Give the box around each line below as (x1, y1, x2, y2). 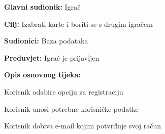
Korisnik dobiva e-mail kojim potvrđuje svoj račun (4, 120, 161, 131)
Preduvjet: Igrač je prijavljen (4, 52, 100, 63)
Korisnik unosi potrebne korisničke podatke (4, 103, 139, 114)
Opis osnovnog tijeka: (4, 69, 81, 80)
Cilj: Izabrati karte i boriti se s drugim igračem (4, 18, 153, 29)
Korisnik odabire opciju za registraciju (4, 86, 123, 97)
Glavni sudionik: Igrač (4, 2, 81, 12)
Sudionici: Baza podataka (4, 35, 88, 46)
